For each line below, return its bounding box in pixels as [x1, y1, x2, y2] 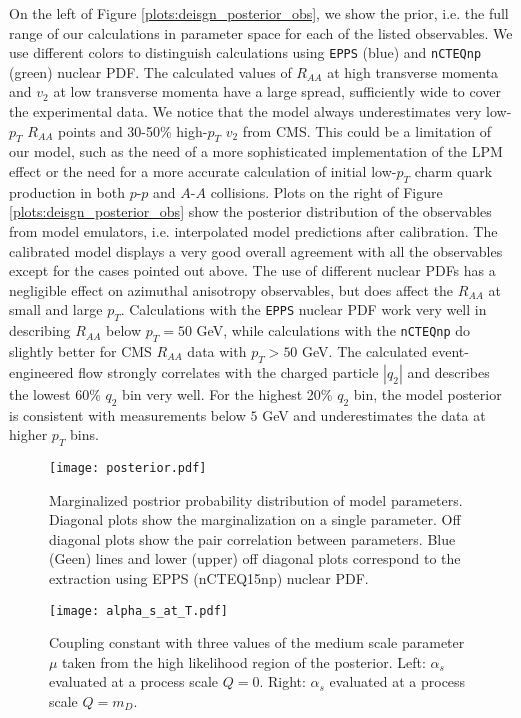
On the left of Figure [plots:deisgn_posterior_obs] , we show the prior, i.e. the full [9, 3, 509, 23]
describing [9, 320, 71, 341]
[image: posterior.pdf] [49, 460, 207, 475]
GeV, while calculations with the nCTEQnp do [196, 320, 471, 341]
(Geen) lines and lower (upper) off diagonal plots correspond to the [49, 548, 461, 569]
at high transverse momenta [327, 61, 499, 82]
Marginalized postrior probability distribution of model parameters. [49, 489, 463, 510]
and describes [407, 361, 490, 382]
